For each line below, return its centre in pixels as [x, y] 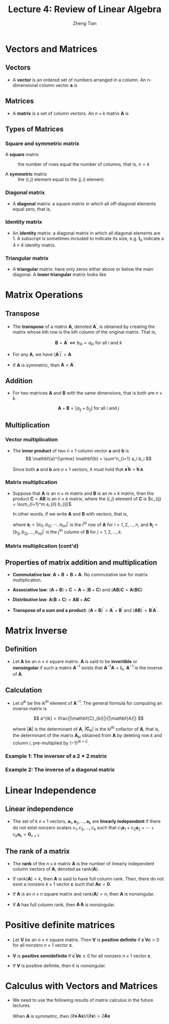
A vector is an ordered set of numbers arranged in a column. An [79, 80]
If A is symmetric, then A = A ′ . [44, 364]
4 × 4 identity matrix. [34, 245]
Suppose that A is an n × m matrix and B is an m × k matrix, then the [83, 493]
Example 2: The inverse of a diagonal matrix [60, 769]
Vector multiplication [32, 440]
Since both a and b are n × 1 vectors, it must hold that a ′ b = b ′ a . [78, 469]
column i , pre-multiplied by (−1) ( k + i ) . [51, 742]
